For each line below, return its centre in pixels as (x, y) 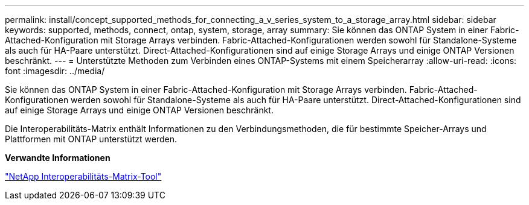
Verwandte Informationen (58, 158)
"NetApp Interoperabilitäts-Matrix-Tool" (83, 176)
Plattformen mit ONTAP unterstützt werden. (91, 139)
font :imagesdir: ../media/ (55, 71)
